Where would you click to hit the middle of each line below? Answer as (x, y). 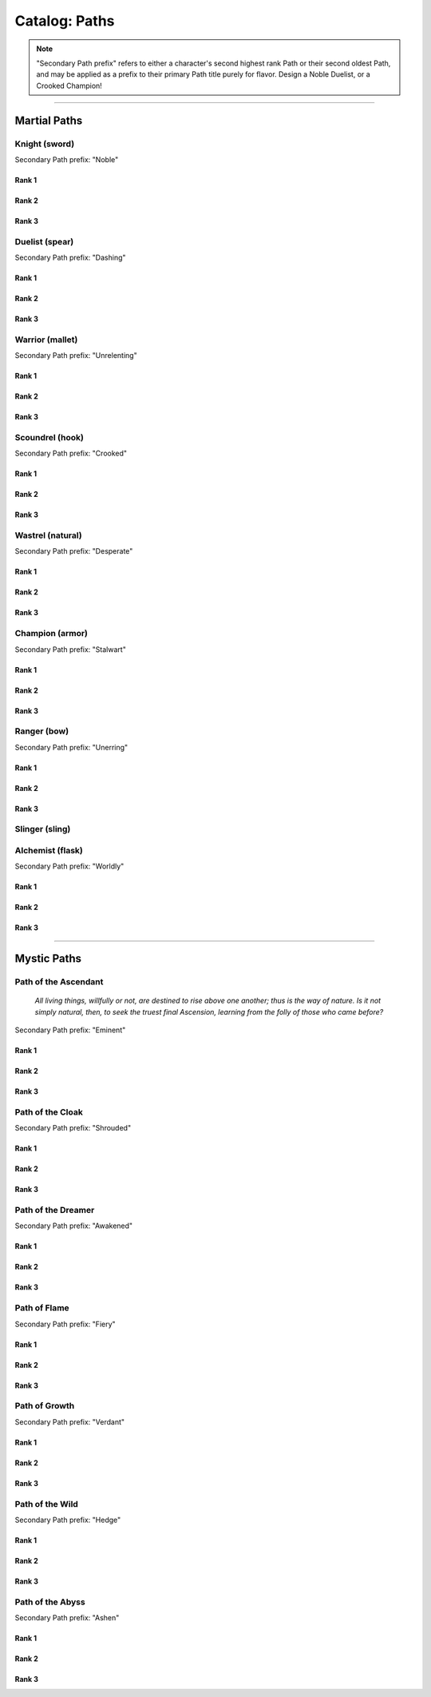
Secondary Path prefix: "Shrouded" (73, 1128)
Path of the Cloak (49, 1112)
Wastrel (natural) (49, 535)
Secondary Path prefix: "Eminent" (70, 1030)
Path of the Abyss (50, 1602)
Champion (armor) (51, 634)
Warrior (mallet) (46, 340)
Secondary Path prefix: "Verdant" (70, 1421)
